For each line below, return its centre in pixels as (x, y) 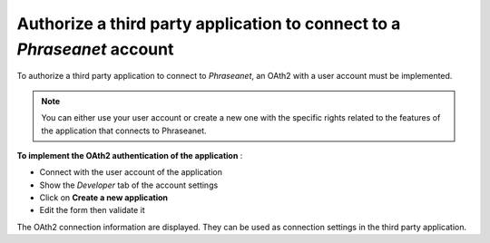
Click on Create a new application (103, 198)
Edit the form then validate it (92, 210)
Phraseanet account (95, 49)
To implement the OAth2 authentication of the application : (130, 155)
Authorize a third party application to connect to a (209, 24)
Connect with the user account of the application (131, 172)
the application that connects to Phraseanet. (124, 131)
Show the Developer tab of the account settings (129, 185)
